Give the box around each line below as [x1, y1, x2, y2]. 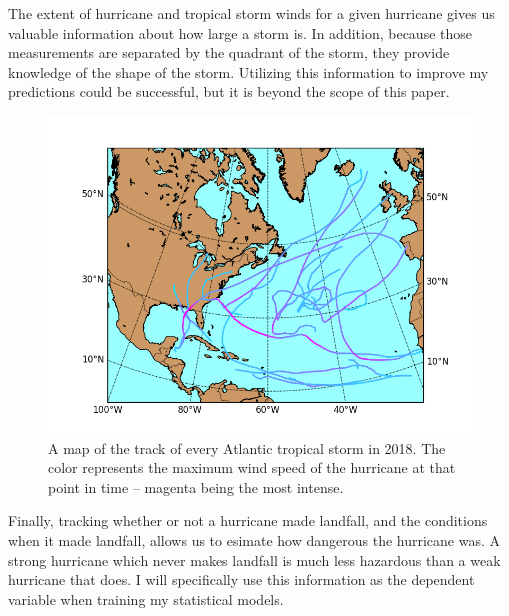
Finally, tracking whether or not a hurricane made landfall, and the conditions [8, 510, 488, 531]
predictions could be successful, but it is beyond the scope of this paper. [8, 81, 450, 102]
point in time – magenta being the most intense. [48, 476, 344, 497]
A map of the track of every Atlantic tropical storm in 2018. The [48, 437, 446, 458]
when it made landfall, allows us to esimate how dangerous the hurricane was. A [8, 529, 501, 550]
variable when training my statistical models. [8, 588, 284, 609]
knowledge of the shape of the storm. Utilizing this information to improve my [8, 61, 489, 82]
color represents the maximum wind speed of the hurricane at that [48, 457, 456, 478]
